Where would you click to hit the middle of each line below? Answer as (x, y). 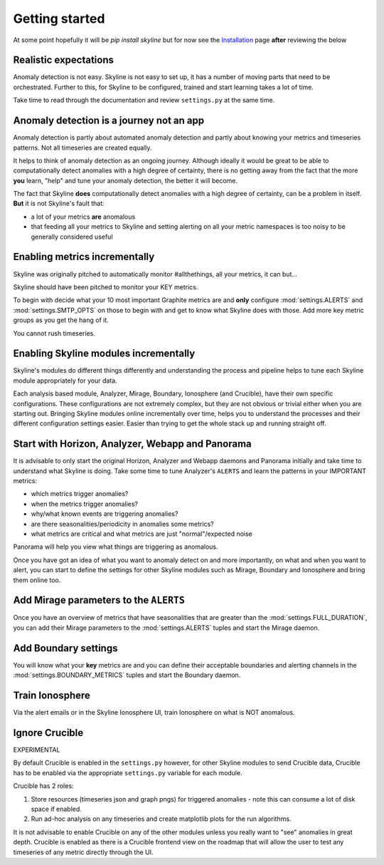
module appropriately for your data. (65, 380)
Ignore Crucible (48, 733)
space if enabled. (56, 809)
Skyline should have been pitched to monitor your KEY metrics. (106, 287)
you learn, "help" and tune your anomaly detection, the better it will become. (126, 180)
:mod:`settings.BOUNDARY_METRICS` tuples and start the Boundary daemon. (127, 675)
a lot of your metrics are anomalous (83, 217)
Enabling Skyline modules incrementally (104, 354)
